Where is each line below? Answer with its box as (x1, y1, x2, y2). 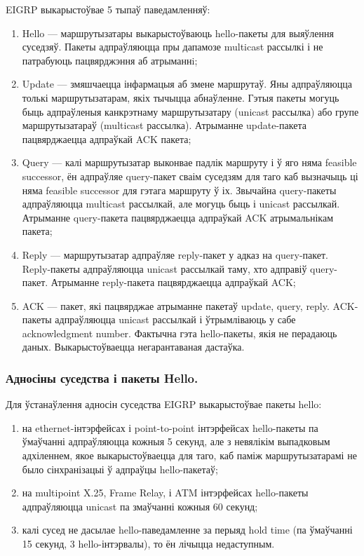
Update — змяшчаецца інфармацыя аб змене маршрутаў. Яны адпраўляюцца (22, 76, 352, 91)
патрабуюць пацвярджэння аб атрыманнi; (22, 53, 198, 67)
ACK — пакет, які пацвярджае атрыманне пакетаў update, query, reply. (22, 298, 330, 313)
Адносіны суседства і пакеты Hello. (6, 369, 198, 386)
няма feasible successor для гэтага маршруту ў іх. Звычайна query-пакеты (22, 182, 337, 197)
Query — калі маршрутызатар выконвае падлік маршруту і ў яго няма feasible (22, 155, 357, 170)
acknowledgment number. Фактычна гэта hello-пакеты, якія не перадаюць (22, 325, 337, 340)
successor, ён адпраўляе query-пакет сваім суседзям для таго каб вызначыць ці (22, 168, 358, 183)
